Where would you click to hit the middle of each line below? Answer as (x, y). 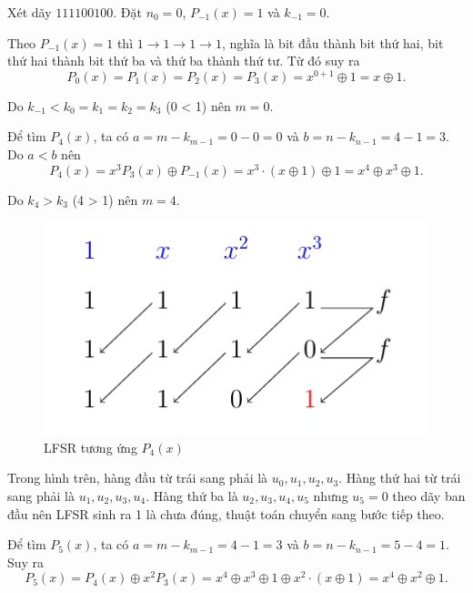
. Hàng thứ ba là (192, 495)
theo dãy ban (429, 495)
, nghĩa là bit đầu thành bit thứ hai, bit (332, 42)
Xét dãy (30, 12)
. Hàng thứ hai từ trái (400, 478)
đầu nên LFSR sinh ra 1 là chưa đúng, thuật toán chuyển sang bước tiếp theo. (226, 513)
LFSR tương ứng (91, 447)
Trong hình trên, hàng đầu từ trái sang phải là (138, 478)
